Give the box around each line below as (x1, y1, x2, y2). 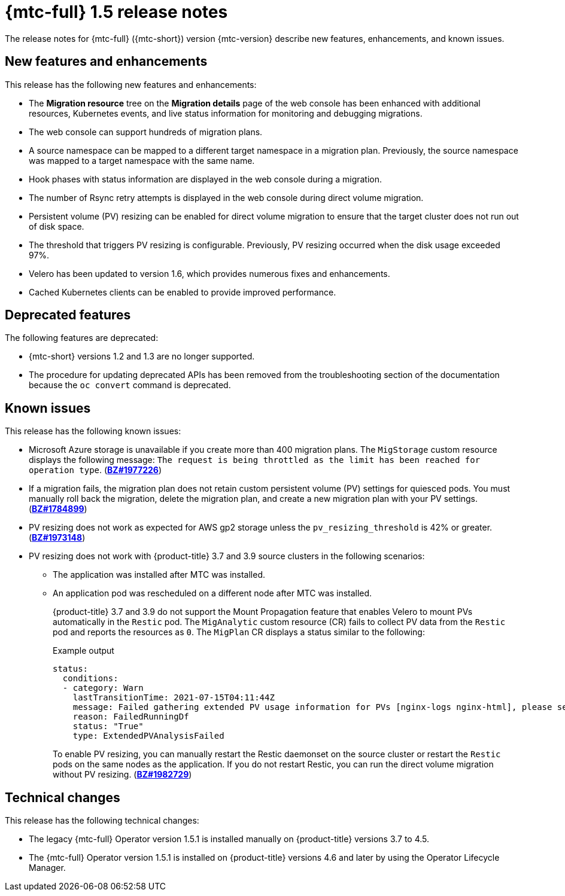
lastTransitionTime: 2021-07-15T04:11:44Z (72, 693, 275, 703)
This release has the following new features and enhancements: (5, 79, 257, 90)
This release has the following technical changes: (5, 815, 199, 826)
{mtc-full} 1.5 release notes (5, 2, 228, 22)
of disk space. (29, 221, 84, 231)
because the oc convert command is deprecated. (29, 380, 231, 391)
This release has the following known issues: (5, 426, 181, 437)
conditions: (62, 673, 119, 684)
